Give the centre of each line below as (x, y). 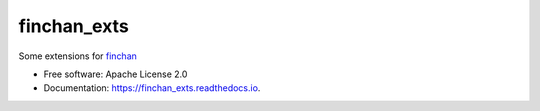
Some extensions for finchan (77, 56)
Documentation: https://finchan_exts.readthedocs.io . (152, 88)
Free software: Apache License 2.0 (115, 74)
